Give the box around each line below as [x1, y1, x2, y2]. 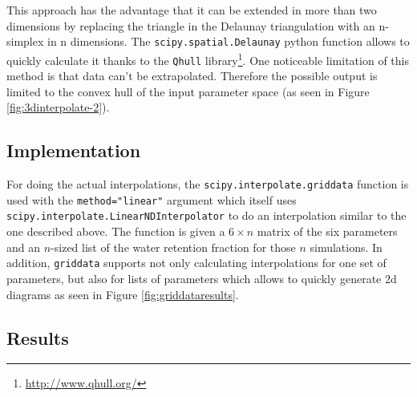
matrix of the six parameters [257, 223, 398, 240]
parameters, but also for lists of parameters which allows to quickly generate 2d [6, 269, 397, 286]
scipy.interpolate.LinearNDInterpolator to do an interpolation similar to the [6, 207, 407, 224]
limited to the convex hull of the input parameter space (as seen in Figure [6, 83, 370, 99]
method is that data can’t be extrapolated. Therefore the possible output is [6, 67, 378, 84]
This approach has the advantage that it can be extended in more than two [6, 2, 377, 18]
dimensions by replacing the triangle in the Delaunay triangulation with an [6, 17, 375, 34]
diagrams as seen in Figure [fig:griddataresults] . [6, 286, 239, 302]
